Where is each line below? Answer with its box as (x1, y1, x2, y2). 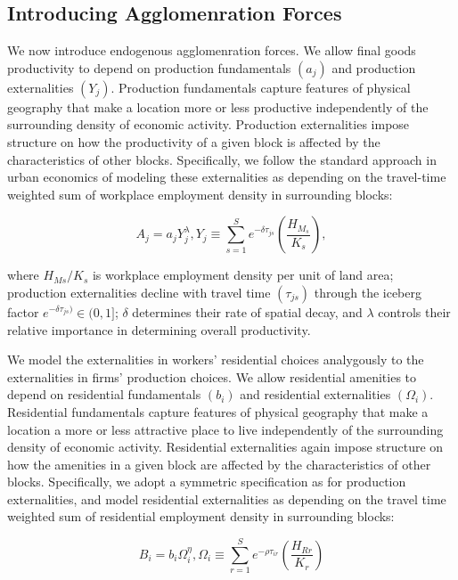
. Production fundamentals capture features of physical (110, 78, 411, 96)
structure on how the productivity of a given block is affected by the (7, 132, 380, 151)
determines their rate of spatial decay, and (132, 302, 363, 321)
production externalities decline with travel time (7, 282, 271, 301)
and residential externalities (240, 385, 391, 404)
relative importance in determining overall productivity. (7, 320, 311, 339)
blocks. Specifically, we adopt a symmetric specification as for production (7, 472, 406, 491)
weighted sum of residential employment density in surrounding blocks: (7, 507, 395, 526)
